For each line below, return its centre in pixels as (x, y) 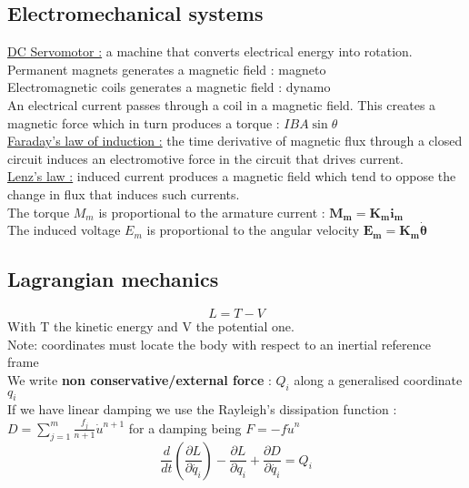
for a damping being (185, 427)
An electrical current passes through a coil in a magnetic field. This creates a (222, 104)
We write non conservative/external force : (140, 379)
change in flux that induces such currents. (124, 193)
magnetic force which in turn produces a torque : (144, 122)
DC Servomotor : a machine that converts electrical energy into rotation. (210, 51)
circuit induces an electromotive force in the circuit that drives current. (205, 158)
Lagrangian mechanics (113, 279)
